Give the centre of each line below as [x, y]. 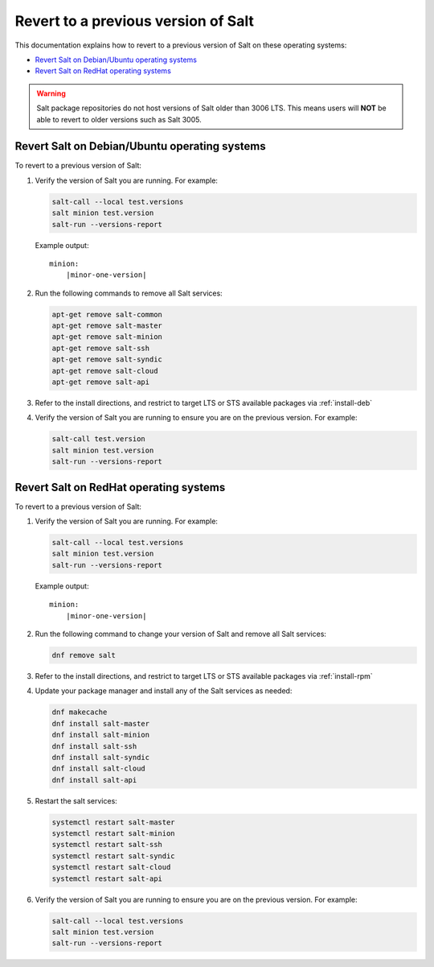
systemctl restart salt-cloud [111, 867]
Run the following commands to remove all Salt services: [129, 293]
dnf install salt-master [101, 723]
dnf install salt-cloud [99, 769]
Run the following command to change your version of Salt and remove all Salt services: [181, 634]
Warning [51, 93]
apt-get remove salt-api [101, 382]
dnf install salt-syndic [101, 757]
